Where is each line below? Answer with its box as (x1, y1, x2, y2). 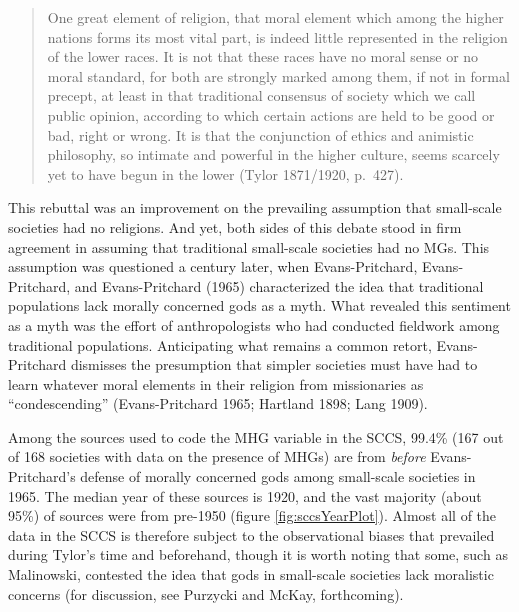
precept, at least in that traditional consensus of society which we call (47, 85, 476, 106)
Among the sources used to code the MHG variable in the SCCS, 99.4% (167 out (8, 426, 504, 447)
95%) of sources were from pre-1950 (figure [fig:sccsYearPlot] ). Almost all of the (8, 505, 497, 526)
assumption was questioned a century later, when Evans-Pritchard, (8, 256, 418, 277)
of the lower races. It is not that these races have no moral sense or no (47, 46, 479, 67)
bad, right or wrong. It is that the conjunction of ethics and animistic (47, 124, 474, 145)
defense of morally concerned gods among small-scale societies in (80, 466, 476, 487)
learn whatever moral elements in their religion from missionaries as (8, 373, 424, 394)
